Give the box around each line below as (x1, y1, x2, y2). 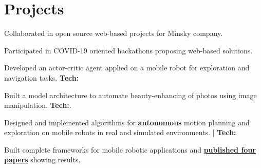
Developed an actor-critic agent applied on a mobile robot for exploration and (4, 62, 250, 73)
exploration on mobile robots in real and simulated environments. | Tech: (4, 127, 236, 138)
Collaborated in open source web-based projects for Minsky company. (4, 28, 223, 39)
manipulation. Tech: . (4, 100, 71, 110)
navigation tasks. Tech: (4, 72, 79, 83)
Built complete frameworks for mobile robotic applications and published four (4, 144, 256, 155)
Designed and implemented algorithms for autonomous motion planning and (4, 117, 250, 127)
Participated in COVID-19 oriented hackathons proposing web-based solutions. (4, 45, 253, 55)
